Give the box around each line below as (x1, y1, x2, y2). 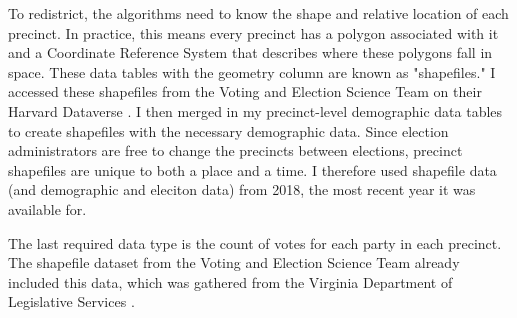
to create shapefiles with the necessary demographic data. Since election (8, 120, 449, 141)
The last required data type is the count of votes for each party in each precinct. (8, 232, 502, 253)
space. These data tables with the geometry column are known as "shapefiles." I (8, 61, 496, 82)
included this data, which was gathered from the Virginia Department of (8, 271, 453, 292)
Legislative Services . (8, 291, 135, 312)
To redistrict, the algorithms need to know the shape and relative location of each (8, 3, 509, 23)
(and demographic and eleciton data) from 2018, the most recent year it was (8, 179, 476, 200)
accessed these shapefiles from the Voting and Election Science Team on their (8, 81, 482, 102)
